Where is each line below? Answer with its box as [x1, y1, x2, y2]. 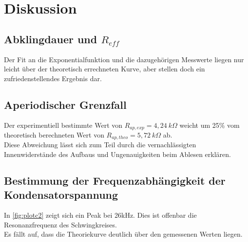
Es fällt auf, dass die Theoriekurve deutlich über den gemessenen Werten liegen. [4, 229, 243, 239]
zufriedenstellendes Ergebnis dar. [4, 73, 102, 83]
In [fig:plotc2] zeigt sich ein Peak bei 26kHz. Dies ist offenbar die [4, 210, 197, 220]
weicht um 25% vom [179, 120, 240, 130]
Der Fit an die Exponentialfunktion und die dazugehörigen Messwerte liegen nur [4, 54, 244, 64]
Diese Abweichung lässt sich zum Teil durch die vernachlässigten [4, 139, 196, 150]
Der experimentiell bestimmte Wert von [4, 120, 123, 130]
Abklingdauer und [4, 31, 97, 46]
